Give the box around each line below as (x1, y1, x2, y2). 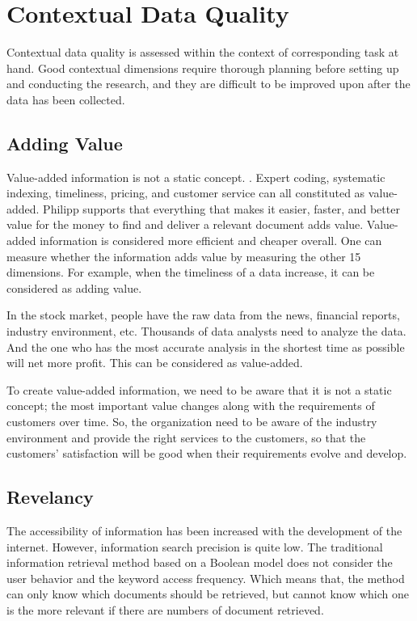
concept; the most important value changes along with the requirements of (6, 397, 375, 414)
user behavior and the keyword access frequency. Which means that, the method (6, 569, 405, 586)
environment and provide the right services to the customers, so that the (6, 429, 366, 446)
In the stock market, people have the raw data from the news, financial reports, (6, 306, 400, 323)
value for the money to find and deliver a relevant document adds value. (6, 216, 364, 233)
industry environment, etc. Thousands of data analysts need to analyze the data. (6, 323, 406, 340)
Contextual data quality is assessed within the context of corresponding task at (6, 44, 399, 61)
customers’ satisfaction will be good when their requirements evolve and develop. (6, 445, 407, 462)
